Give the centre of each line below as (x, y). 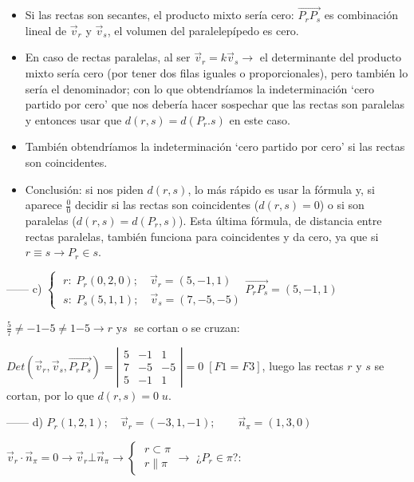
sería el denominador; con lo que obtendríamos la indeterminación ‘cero (199, 88)
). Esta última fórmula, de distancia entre (280, 220)
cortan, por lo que (50, 395)
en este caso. (260, 119)
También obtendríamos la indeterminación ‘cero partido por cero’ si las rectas (215, 146)
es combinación (361, 15)
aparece (43, 205)
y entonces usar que (73, 119)
